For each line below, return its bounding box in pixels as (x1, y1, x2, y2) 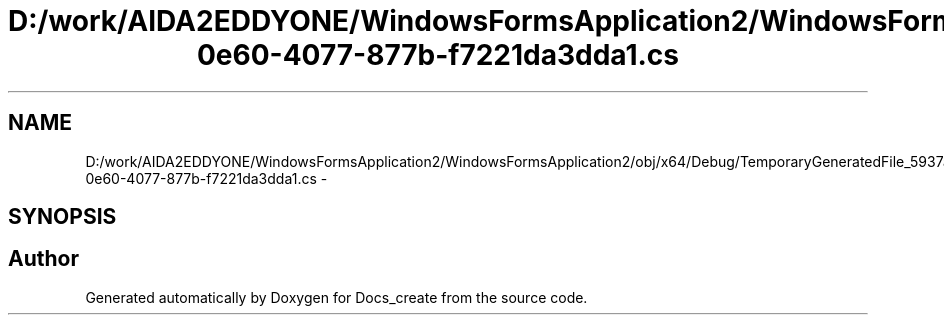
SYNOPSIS (8, 204, 117, 230)
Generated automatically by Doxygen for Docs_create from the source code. (85, 288, 588, 306)
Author (8, 246, 79, 272)
